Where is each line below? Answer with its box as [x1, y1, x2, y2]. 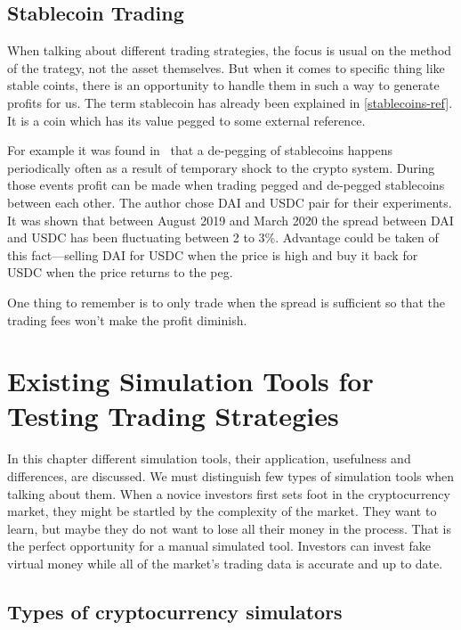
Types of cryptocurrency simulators [7, 597, 343, 625]
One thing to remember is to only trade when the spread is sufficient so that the [7, 292, 446, 311]
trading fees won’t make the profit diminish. [7, 310, 247, 329]
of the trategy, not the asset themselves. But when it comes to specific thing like [7, 58, 445, 77]
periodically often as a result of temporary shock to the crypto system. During [7, 158, 435, 176]
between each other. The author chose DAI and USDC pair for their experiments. [7, 192, 452, 211]
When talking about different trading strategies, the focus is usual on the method [7, 41, 452, 60]
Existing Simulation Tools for [7, 363, 374, 399]
